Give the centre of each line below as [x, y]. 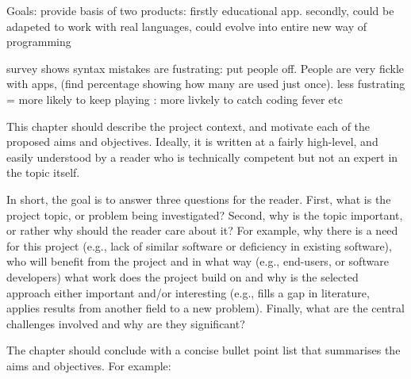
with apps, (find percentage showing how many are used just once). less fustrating [206, 84]
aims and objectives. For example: [89, 365]
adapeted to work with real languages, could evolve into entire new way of [187, 26]
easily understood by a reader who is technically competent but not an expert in [202, 157]
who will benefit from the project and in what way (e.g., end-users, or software [198, 261]
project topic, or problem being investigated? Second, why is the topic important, [205, 214]
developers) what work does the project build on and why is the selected [182, 276]
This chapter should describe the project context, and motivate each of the [188, 126]
